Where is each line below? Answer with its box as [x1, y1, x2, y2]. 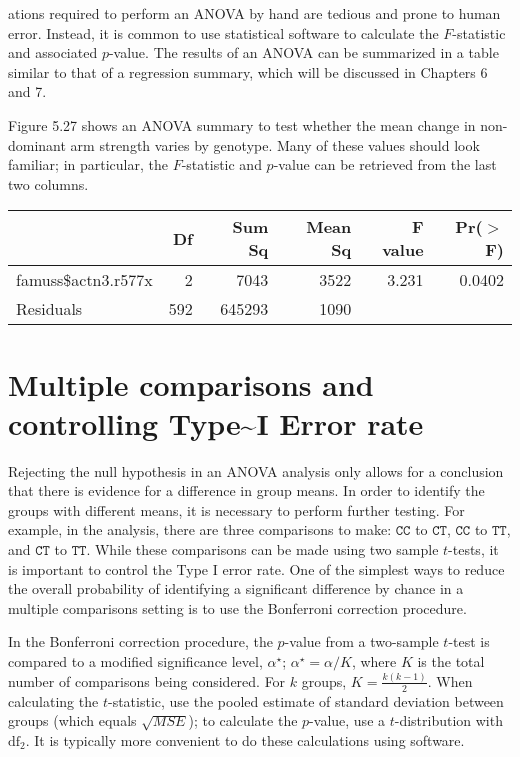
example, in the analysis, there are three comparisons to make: [8, 519, 392, 540]
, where [351, 651, 397, 671]
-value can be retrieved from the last [273, 154, 497, 175]
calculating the [8, 690, 99, 711]
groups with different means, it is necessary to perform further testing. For [8, 499, 465, 520]
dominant [8, 134, 66, 155]
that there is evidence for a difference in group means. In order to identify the [8, 480, 485, 501]
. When [427, 670, 473, 691]
